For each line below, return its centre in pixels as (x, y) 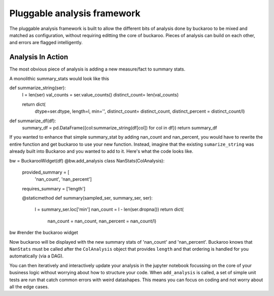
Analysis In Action (39, 57)
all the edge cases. (29, 287)
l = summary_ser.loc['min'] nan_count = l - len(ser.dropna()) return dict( (109, 209)
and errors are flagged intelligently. (46, 43)
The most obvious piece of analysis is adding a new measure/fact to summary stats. (97, 69)
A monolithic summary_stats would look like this (59, 78)
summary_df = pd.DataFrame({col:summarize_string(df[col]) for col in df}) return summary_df (120, 127)
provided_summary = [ (46, 172)
